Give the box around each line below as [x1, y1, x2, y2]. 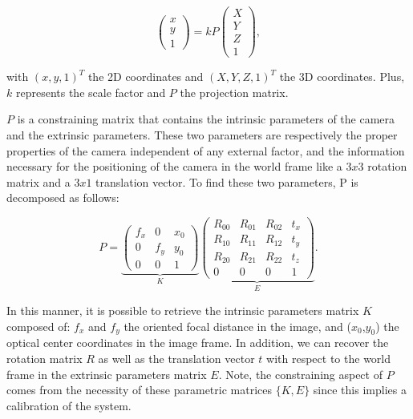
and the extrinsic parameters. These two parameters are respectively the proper [6, 126, 398, 143]
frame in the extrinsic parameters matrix [6, 365, 207, 382]
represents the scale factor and [15, 83, 166, 100]
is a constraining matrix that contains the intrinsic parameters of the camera [17, 111, 395, 127]
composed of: [6, 317, 71, 334]
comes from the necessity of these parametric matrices [6, 381, 273, 398]
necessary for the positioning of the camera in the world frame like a [6, 158, 342, 175]
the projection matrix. [180, 83, 289, 100]
